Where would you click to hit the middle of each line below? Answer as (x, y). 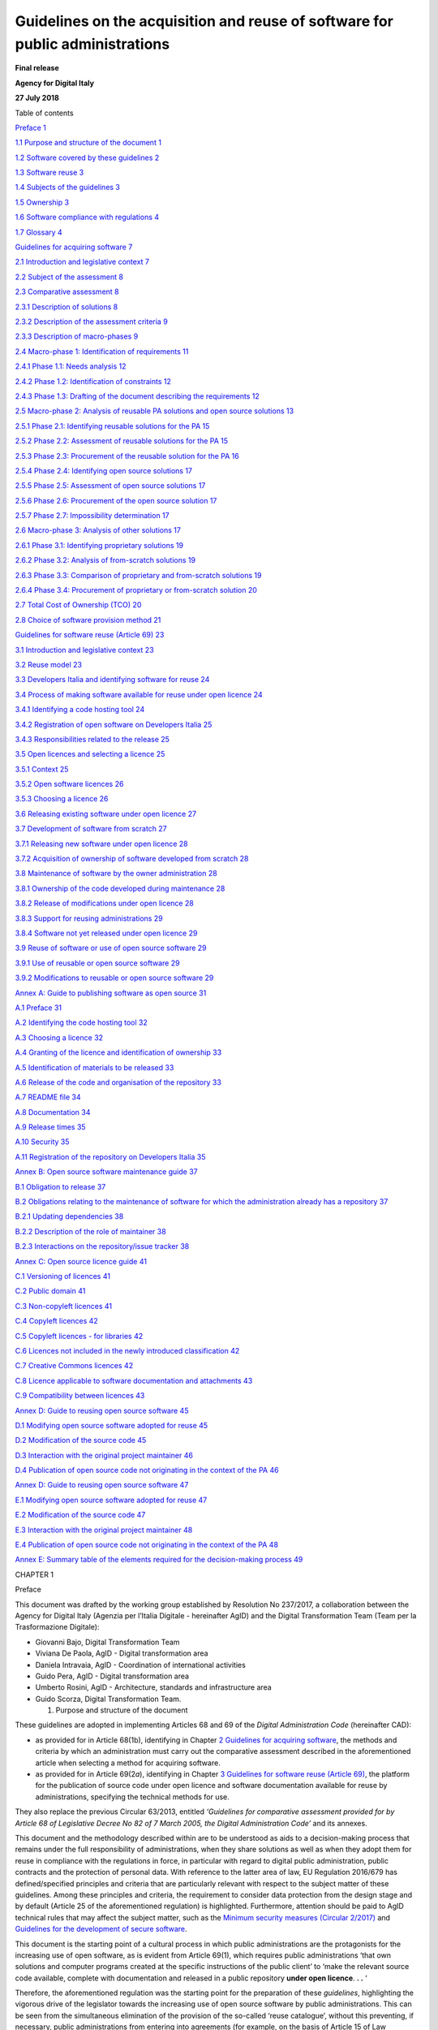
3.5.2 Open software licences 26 (69, 784)
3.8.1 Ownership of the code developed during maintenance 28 (120, 888)
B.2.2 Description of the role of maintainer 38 (90, 1231)
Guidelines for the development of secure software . (101, 1929)
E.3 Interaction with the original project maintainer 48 (104, 1530)
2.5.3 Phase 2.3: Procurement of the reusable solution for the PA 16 (127, 456)
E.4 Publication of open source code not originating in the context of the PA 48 (147, 1545)
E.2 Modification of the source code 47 (80, 1515)
